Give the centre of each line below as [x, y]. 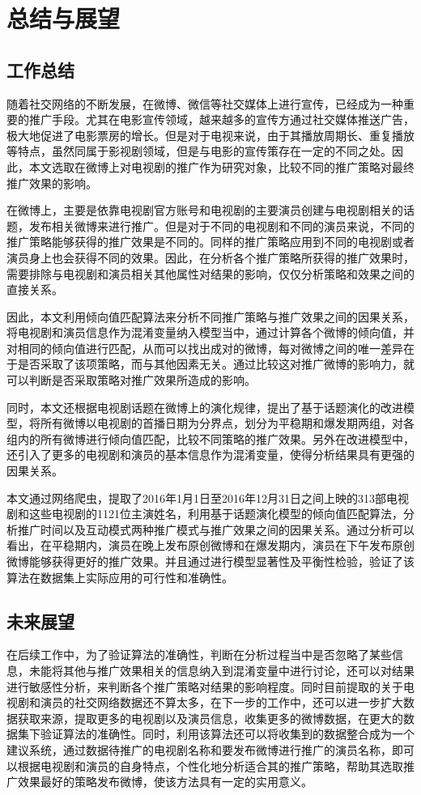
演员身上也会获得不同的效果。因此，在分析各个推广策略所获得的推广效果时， [210, 257]
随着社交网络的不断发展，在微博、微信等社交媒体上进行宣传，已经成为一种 [205, 103]
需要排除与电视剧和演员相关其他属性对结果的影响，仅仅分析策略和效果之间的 [210, 273]
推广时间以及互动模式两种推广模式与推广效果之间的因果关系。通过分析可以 [216, 529]
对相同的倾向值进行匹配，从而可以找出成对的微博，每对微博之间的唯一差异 [205, 348]
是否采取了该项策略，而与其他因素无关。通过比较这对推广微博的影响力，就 [216, 364]
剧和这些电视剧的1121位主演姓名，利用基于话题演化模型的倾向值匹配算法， [205, 514]
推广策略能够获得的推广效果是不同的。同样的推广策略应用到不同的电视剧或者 [210, 242]
